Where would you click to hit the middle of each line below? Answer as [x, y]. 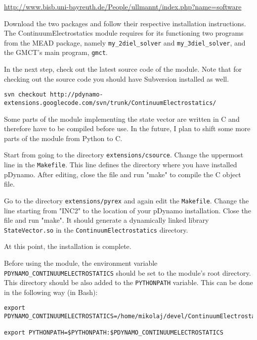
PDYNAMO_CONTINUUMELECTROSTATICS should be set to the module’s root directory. [128, 272]
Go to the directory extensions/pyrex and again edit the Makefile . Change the [127, 200]
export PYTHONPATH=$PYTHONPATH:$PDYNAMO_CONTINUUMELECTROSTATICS [114, 333]
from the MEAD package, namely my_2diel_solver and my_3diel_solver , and [125, 42]
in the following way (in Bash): [51, 292]
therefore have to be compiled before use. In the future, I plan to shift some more [127, 128]
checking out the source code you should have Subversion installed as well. [117, 78]
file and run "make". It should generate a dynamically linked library [107, 220]
